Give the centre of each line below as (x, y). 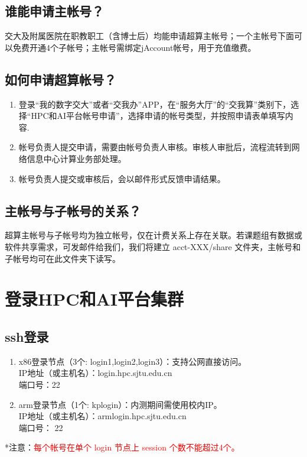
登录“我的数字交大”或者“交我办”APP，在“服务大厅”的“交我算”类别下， (155, 104)
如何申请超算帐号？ (61, 79)
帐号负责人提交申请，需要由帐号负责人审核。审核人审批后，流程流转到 (155, 147)
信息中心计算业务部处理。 (76, 158)
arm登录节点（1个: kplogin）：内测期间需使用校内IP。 (120, 404)
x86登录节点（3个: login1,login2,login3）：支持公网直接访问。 (133, 361)
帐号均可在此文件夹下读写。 (66, 258)
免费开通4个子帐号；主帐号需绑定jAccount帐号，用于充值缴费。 (134, 47)
